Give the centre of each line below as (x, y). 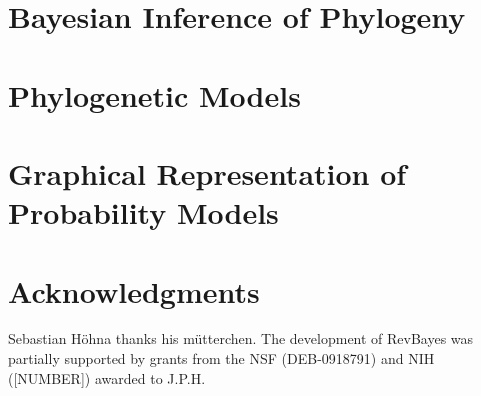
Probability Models (143, 212)
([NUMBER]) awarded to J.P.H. (107, 377)
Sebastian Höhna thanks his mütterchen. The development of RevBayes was (241, 338)
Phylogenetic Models (154, 94)
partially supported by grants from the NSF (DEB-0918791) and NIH (221, 358)
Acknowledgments (134, 290)
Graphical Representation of (207, 172)
